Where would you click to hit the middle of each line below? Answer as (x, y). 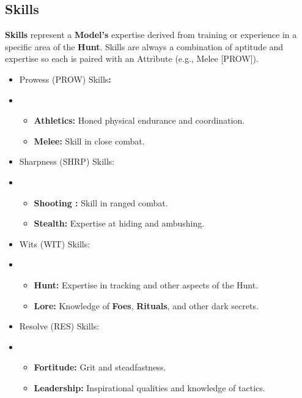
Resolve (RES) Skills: (59, 326)
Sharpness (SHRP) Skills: (67, 161)
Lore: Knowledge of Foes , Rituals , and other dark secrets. (146, 305)
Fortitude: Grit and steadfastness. (100, 367)
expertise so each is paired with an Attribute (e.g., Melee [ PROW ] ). (132, 58)
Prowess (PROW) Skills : (65, 79)
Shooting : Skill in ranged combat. (101, 202)
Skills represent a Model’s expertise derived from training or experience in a (151, 35)
